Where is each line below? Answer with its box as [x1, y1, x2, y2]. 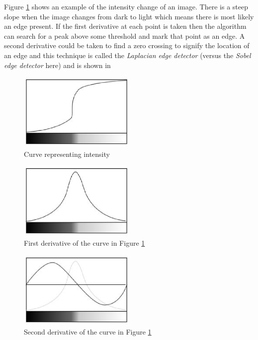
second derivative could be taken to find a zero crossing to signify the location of [4, 40, 250, 51]
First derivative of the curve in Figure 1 [24, 238, 145, 248]
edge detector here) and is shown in [4, 60, 111, 70]
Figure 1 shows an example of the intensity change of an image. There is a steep [4, 1, 248, 11]
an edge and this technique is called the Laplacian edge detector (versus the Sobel [4, 50, 251, 60]
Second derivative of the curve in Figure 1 [24, 327, 152, 337]
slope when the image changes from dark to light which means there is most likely [4, 11, 254, 21]
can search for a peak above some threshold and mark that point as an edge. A [4, 30, 245, 41]
